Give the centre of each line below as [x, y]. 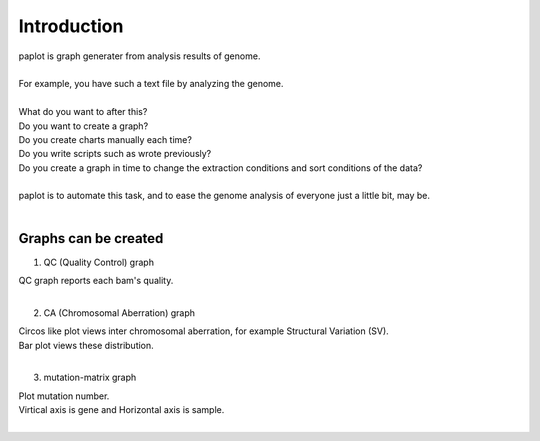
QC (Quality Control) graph [99, 262]
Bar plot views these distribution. [86, 345]
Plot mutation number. [64, 396]
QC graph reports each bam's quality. [96, 281]
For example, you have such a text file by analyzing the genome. [151, 84]
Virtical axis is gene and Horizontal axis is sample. [121, 410]
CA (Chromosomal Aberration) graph [119, 312]
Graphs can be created [91, 238]
